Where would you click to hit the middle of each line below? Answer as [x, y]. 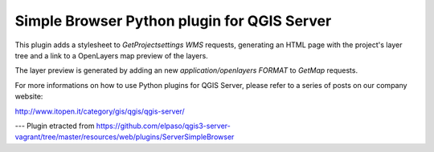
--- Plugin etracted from [55, 126]
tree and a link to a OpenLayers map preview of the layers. [111, 55]
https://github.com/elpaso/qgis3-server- [163, 126]
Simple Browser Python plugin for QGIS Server [173, 21]
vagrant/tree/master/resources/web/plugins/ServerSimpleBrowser [125, 137]
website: [29, 97]
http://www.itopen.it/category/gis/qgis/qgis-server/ [100, 111]
